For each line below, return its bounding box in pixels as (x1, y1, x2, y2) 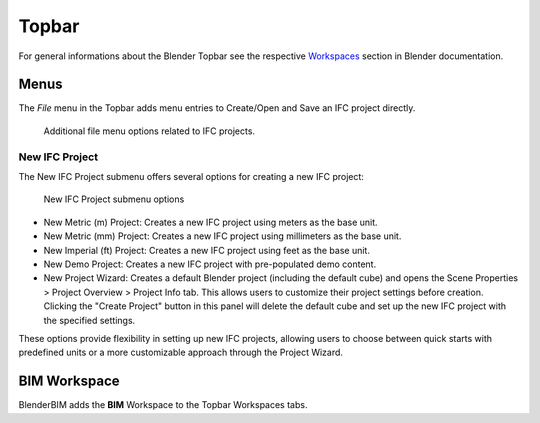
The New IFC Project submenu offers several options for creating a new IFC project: (18, 170, 365, 182)
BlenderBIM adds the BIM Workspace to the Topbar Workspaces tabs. (18, 399, 308, 411)
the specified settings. (43, 314, 136, 326)
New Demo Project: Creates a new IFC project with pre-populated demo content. (43, 258, 377, 270)
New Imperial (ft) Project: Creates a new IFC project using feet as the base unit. (43, 244, 370, 256)
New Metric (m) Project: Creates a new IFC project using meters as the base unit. (43, 216, 379, 228)
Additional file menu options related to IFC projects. (43, 125, 255, 137)
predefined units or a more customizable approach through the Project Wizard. (18, 346, 344, 359)
